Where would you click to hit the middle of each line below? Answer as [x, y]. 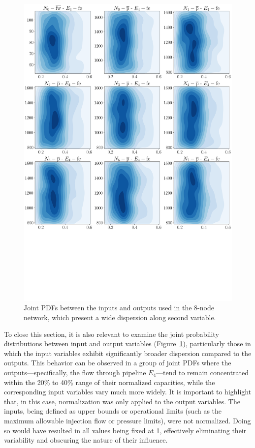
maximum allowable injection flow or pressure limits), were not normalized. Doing [127, 420]
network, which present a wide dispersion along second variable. [120, 317]
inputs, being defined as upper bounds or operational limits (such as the [113, 411]
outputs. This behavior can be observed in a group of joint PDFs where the [118, 363]
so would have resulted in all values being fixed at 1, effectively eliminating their [125, 430]
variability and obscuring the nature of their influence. [86, 440]
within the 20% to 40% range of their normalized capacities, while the [110, 382]
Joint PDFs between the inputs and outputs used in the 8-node [119, 308]
